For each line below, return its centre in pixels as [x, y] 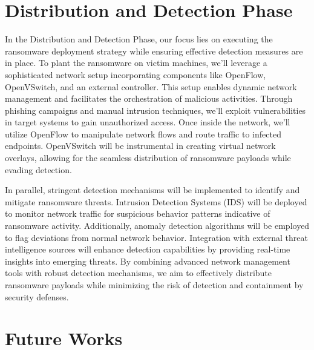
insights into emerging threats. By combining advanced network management [148, 261]
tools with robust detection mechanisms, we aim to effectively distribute [139, 273]
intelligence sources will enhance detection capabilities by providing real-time [148, 249]
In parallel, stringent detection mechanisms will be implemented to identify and [152, 190]
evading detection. [38, 169]
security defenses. [37, 296]
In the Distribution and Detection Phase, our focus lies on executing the [139, 39]
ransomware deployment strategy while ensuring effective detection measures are [154, 51]
